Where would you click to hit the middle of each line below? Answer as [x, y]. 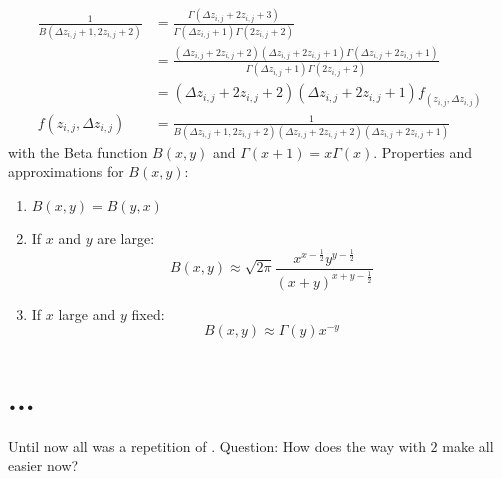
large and [87, 313]
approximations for [66, 171]
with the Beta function [78, 151]
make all [468, 445]
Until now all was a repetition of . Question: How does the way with [217, 445]
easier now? [43, 465]
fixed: [148, 313]
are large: [126, 238]
